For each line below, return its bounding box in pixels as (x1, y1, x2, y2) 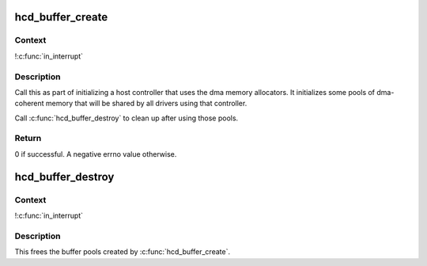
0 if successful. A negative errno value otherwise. (14, 149, 177, 158)
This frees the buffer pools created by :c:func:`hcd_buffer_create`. (14, 247, 231, 256)
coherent (14, 99, 44, 108)
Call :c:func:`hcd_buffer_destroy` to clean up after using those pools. (14, 113, 239, 123)
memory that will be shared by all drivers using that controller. (45, 99, 248, 108)
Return (14, 133, 42, 144)
